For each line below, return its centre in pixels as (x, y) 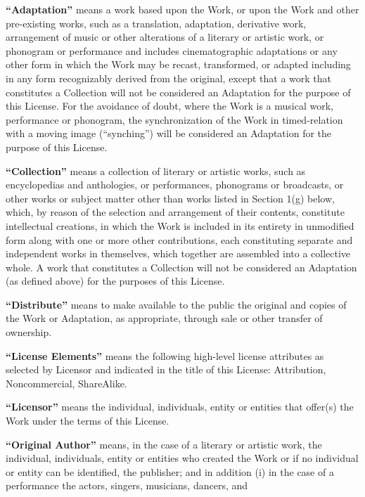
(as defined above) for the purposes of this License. (115, 281)
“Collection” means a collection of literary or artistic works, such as (156, 170)
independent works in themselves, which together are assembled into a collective (178, 253)
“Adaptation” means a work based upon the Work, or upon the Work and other (182, 9)
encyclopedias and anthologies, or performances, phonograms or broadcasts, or (175, 185)
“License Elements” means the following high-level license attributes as (165, 355)
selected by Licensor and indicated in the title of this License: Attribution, (166, 369)
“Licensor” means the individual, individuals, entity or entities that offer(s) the (180, 407)
